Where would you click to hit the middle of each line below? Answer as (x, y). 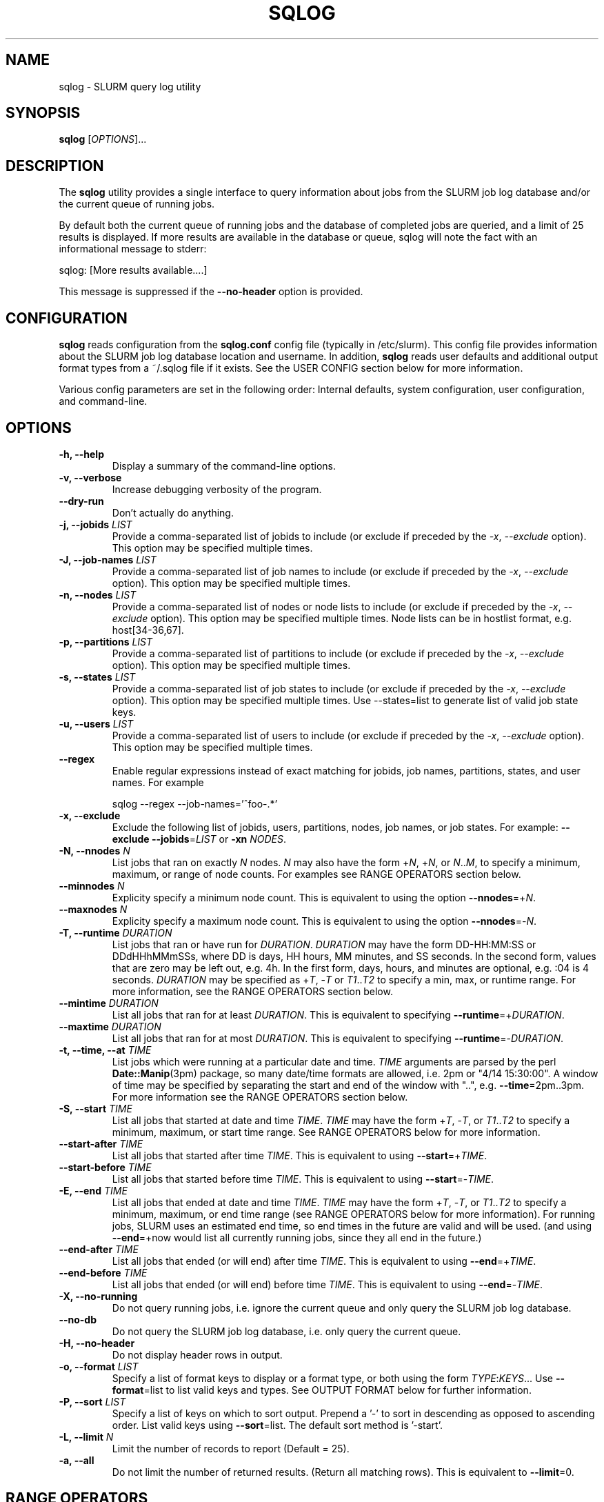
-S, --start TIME (95, 1108)
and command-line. (103, 401)
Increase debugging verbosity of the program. (217, 489)
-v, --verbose (90, 477)
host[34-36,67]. (148, 630)
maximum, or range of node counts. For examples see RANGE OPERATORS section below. (316, 874)
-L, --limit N (86, 1436)
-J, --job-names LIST (108, 559)
